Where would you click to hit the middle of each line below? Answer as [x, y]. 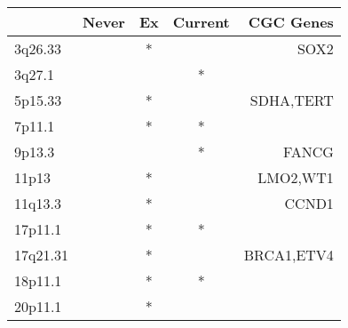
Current [201, 22]
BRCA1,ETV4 [289, 255]
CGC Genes [291, 22]
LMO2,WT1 [296, 177]
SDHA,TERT [292, 100]
